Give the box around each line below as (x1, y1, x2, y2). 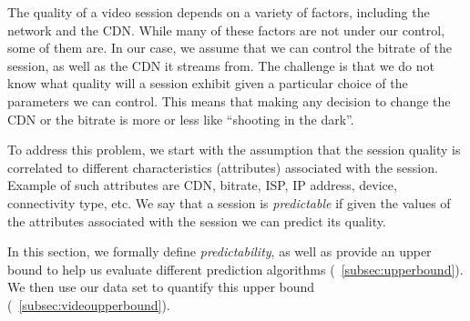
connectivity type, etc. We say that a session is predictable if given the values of (7, 193, 451, 212)
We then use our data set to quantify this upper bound (7, 277, 315, 296)
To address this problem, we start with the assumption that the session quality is (7, 140, 461, 159)
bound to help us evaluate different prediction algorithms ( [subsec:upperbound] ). (7, 259, 464, 278)
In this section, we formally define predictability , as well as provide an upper (7, 242, 432, 261)
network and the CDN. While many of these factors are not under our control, (7, 20, 445, 39)
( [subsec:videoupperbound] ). (7, 295, 170, 314)
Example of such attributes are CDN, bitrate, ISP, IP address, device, (7, 176, 397, 195)
